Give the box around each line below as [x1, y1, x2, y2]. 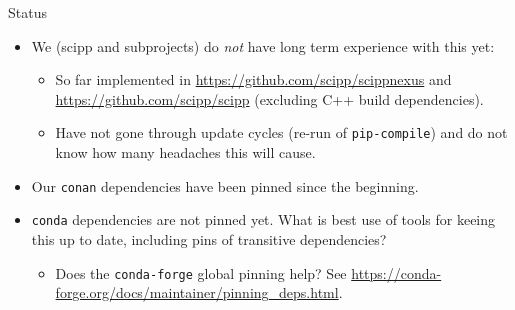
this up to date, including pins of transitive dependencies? [31, 228, 387, 249]
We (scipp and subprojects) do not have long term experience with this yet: [31, 35, 495, 56]
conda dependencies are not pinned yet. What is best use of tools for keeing [31, 209, 496, 230]
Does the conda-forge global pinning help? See [55, 262, 347, 283]
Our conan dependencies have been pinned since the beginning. [31, 175, 419, 196]
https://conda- [351, 262, 442, 283]
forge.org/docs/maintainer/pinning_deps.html [55, 282, 339, 303]
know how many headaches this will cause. [55, 142, 316, 163]
